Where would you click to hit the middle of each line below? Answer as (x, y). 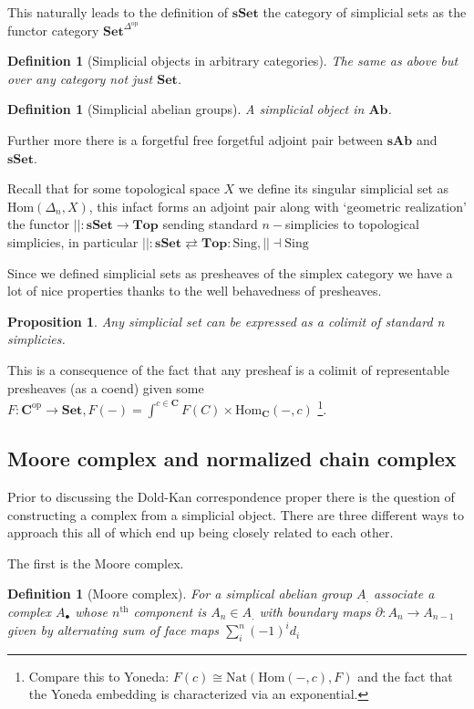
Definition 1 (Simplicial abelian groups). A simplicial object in (186, 109)
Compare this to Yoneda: (99, 676)
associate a (404, 594)
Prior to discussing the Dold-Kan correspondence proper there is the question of (231, 497)
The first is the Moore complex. (96, 563)
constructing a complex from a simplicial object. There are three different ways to (236, 514)
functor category (53, 30)
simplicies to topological (352, 224)
